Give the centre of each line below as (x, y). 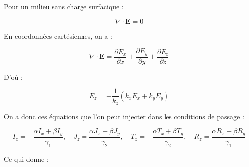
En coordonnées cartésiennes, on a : (58, 36)
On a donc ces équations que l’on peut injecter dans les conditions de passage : (124, 116)
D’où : (13, 76)
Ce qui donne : (26, 158)
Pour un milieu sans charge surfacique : (64, 6)
